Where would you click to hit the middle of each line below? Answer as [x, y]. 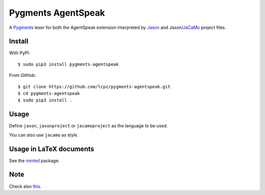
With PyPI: [20, 53]
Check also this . [25, 186]
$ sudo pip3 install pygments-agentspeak [68, 64]
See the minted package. [34, 160]
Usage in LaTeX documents [52, 149]
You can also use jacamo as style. [44, 135]
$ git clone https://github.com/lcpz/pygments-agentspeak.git [94, 86]
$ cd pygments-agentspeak [49, 94]
